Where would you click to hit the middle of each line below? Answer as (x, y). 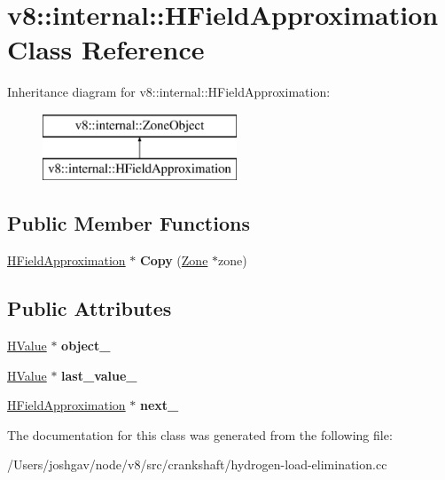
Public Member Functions (129, 223)
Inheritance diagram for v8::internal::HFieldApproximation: (169, 92)
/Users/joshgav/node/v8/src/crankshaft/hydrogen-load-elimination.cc (197, 464)
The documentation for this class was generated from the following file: (200, 434)
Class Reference (106, 49)
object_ (86, 346)
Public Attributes (90, 308)
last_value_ (99, 375)
